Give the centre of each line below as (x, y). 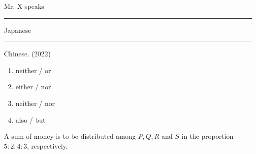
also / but (31, 119)
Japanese (17, 30)
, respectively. (47, 145)
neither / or (33, 70)
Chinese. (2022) (27, 54)
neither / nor (35, 103)
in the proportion (208, 136)
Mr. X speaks (24, 6)
